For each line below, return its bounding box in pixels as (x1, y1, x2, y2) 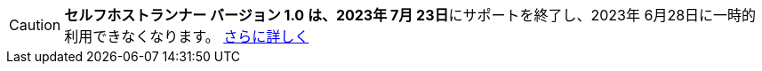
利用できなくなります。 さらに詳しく (64, 28, 309, 45)
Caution (9, 16, 61, 34)
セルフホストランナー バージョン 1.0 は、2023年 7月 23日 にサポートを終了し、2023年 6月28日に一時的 (64, 6, 757, 24)
